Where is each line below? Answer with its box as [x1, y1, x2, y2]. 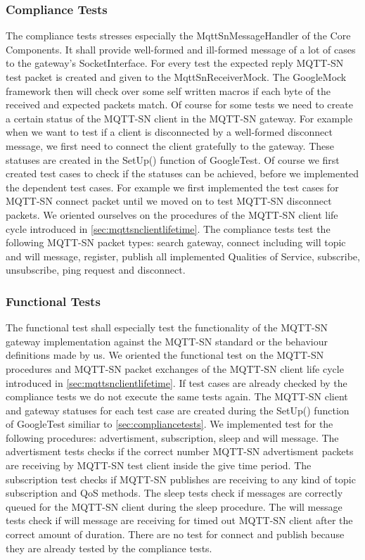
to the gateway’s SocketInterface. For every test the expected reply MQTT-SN [6, 56, 344, 70]
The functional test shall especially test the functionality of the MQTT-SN [6, 320, 328, 335]
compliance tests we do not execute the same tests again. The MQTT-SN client [6, 389, 348, 404]
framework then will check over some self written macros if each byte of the [6, 83, 331, 98]
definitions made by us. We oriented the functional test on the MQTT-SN [6, 348, 324, 362]
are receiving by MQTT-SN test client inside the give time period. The [6, 458, 312, 473]
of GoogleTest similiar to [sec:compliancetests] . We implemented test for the [6, 416, 333, 431]
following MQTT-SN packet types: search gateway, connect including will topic [6, 235, 346, 250]
